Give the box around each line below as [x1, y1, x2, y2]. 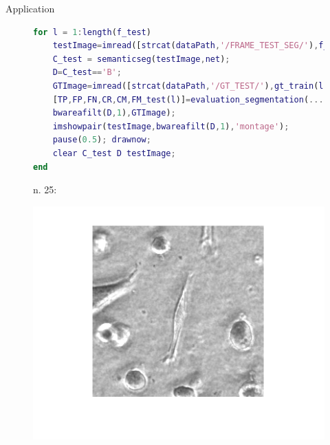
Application [5, 1, 55, 15]
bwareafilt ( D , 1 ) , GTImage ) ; [52, 108, 176, 118]
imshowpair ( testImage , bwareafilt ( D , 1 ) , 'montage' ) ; [52, 121, 289, 131]
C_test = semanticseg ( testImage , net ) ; [52, 54, 230, 64]
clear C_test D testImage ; [52, 148, 176, 158]
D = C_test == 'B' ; [52, 67, 122, 78]
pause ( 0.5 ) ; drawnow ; [52, 135, 151, 145]
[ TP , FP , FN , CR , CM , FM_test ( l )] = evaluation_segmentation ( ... [52, 94, 324, 105]
